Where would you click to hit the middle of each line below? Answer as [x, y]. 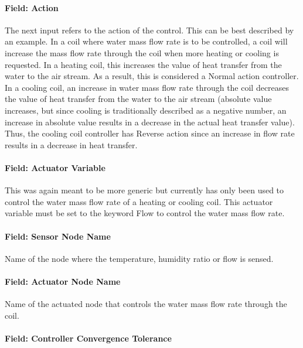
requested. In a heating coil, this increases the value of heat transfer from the [143, 64]
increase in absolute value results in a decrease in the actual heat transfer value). [150, 122]
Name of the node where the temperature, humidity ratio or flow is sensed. [139, 258]
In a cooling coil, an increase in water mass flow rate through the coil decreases [147, 87]
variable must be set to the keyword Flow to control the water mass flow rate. [145, 213]
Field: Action [32, 7]
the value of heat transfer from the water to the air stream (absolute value [138, 99]
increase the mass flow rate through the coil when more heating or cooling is [142, 52]
